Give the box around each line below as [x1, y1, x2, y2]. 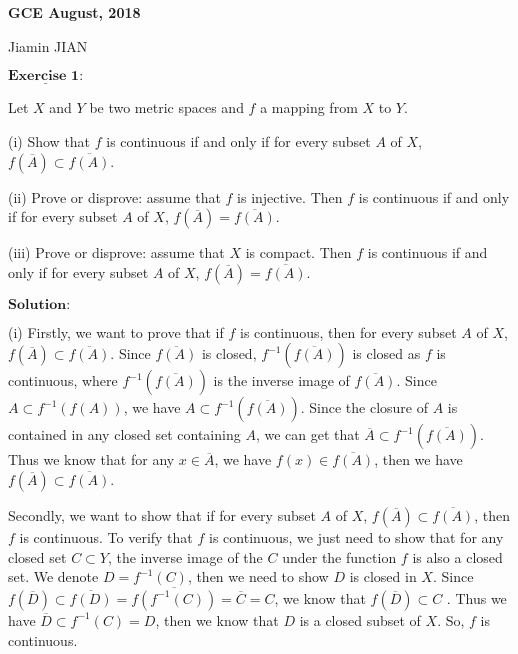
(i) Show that [8, 131, 91, 151]
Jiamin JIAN [8, 35, 88, 56]
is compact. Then [245, 242, 352, 263]
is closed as [352, 343, 421, 364]
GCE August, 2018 [8, 2, 141, 22]
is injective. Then [237, 186, 343, 207]
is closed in [349, 566, 417, 587]
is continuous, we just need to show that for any [209, 526, 504, 547]
